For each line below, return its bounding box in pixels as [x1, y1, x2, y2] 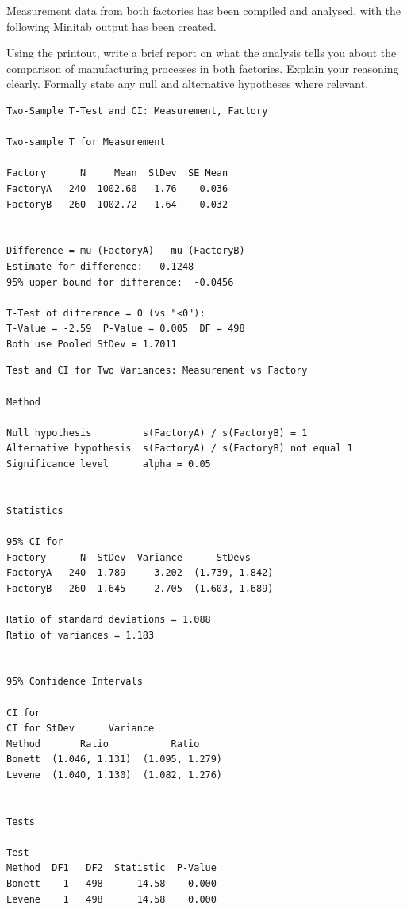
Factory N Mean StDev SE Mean [6, 167, 228, 179]
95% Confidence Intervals [6, 676, 143, 688]
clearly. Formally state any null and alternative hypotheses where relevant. [6, 75, 369, 92]
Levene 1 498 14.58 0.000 [6, 893, 217, 905]
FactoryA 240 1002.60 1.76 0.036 [6, 182, 228, 194]
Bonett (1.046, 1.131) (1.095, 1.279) [6, 754, 223, 765]
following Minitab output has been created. [6, 17, 217, 34]
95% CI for [6, 536, 63, 547]
